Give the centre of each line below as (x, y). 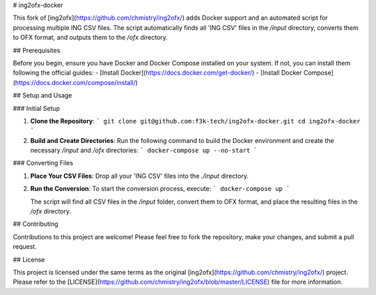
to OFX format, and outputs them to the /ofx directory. (91, 38)
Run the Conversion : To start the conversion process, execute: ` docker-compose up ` (160, 189)
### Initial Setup (37, 108)
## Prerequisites (37, 50)
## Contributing (36, 224)
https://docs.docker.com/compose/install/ (75, 82)
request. (25, 247)
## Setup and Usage (42, 96)
